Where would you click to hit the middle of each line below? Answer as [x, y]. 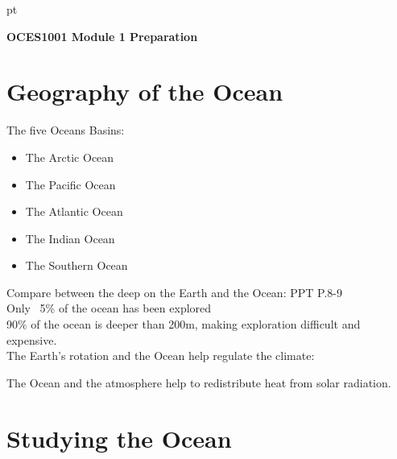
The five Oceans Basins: [66, 130]
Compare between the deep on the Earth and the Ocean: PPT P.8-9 [174, 292]
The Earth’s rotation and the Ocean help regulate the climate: [161, 356]
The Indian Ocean [70, 238]
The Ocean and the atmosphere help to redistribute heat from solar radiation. [199, 382]
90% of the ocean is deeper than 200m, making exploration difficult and [184, 324]
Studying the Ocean [119, 438]
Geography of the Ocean [145, 91]
